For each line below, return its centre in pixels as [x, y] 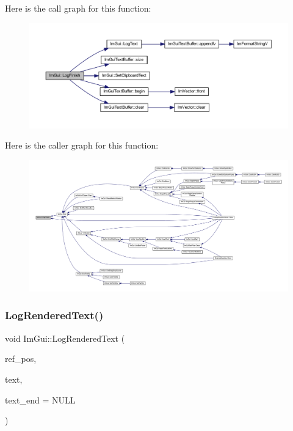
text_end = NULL [40, 400]
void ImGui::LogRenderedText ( [65, 338]
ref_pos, [21, 359]
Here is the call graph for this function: [78, 8]
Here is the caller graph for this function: [82, 145]
